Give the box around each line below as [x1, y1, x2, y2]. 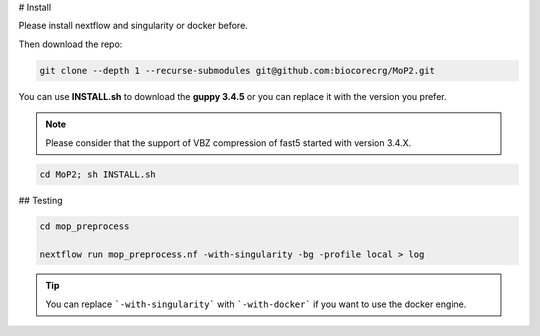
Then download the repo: [18, 38, 123, 50]
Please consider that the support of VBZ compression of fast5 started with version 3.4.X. [45, 136, 412, 149]
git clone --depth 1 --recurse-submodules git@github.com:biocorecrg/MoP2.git [39, 65, 435, 76]
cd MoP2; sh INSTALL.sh [39, 168, 157, 180]
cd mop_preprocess [39, 221, 130, 232]
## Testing [18, 194, 63, 206]
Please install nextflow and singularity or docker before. [18, 20, 249, 32]
